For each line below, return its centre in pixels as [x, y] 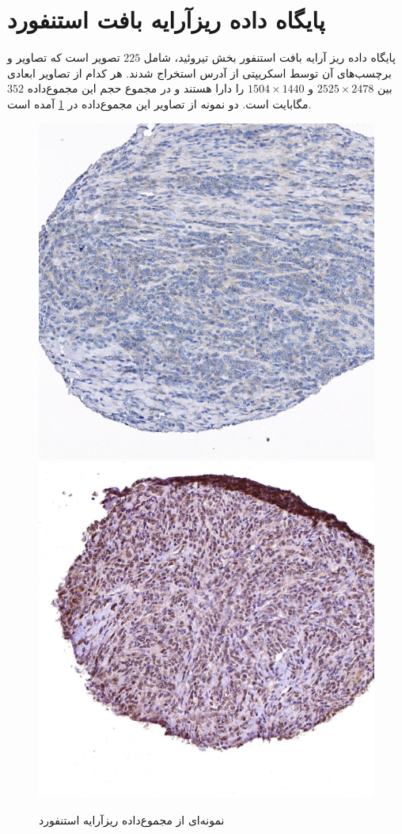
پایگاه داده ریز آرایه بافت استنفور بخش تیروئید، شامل [269, 57]
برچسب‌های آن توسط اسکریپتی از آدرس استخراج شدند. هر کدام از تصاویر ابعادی [199, 72]
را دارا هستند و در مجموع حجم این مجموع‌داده [136, 88]
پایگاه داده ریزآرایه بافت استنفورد [166, 19]
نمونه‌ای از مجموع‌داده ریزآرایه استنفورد [132, 819]
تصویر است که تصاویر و [64, 57]
